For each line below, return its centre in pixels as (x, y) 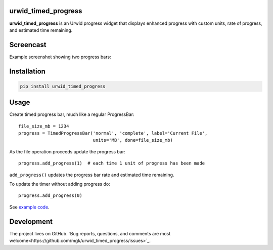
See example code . (30, 207)
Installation (27, 71)
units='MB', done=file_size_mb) (133, 140)
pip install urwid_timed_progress (63, 86)
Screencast (28, 45)
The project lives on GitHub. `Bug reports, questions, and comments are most (90, 233)
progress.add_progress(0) (51, 196)
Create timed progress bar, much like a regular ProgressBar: (72, 114)
